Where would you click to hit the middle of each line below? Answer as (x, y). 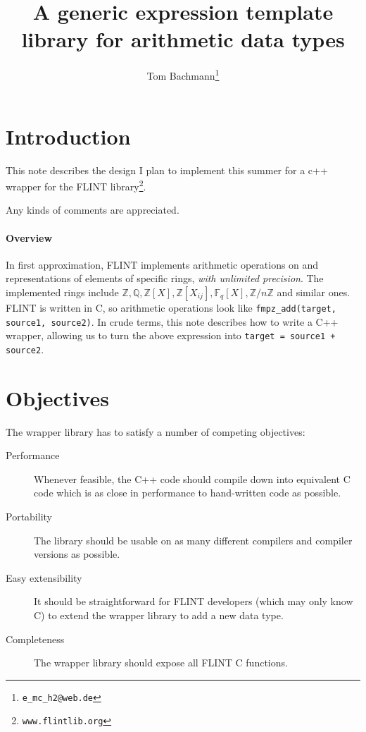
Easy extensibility (44, 577)
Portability (29, 517)
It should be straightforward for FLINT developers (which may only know (194, 601)
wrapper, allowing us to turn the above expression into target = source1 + (171, 335)
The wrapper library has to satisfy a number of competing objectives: (156, 431)
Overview (29, 237)
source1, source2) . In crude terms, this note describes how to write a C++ (172, 321)
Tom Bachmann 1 (183, 74)
